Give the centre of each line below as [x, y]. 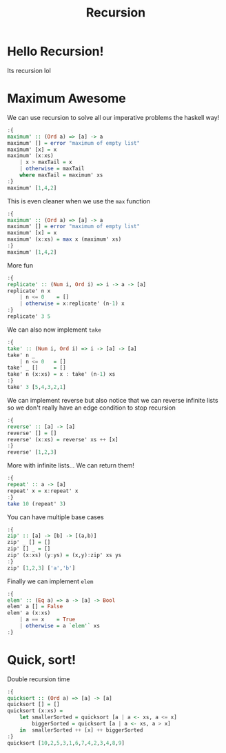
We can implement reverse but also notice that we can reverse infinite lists [113, 400]
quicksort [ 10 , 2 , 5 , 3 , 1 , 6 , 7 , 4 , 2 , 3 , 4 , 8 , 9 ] [66, 743]
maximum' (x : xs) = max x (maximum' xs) [64, 239]
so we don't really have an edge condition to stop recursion [91, 408]
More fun [20, 265]
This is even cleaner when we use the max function [79, 201]
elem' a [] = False [35, 607]
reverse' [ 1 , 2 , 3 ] [32, 452]
